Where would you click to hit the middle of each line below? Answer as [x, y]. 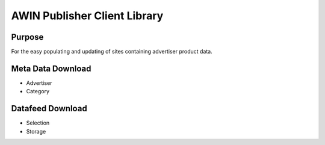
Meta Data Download [51, 68]
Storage [36, 131]
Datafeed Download [49, 109]
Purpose [27, 37]
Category [38, 91]
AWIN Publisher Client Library [87, 16]
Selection [38, 123]
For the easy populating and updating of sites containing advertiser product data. [112, 52]
